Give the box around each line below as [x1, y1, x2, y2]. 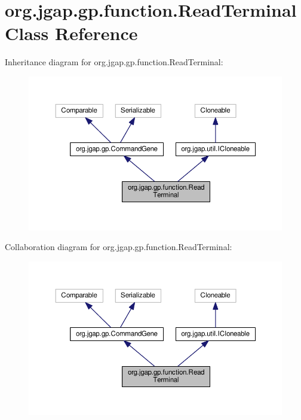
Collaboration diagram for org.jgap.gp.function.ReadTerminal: [5, 241, 232, 253]
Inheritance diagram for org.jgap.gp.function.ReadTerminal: [5, 56, 223, 68]
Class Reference [5, 21, 138, 45]
